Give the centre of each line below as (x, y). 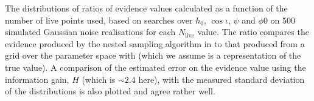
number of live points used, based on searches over (99, 20)
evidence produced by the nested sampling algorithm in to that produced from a (155, 43)
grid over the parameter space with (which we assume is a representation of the (153, 55)
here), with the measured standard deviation (222, 79)
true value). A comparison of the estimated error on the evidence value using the (155, 67)
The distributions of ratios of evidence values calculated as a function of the (146, 8)
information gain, (37, 79)
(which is (99, 79)
